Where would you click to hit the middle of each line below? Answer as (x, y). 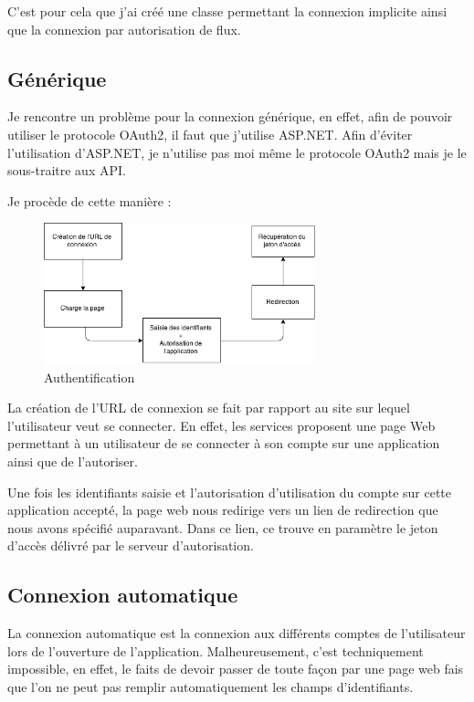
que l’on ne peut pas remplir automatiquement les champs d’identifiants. (211, 686)
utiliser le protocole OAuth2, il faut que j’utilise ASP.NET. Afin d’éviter (210, 134)
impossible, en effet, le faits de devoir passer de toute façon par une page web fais (236, 669)
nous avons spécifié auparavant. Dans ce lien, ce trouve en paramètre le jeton (223, 527)
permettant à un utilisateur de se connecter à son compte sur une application (224, 443)
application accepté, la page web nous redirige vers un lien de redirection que (223, 510)
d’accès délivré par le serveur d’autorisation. (131, 545)
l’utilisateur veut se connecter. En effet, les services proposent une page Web (221, 425)
